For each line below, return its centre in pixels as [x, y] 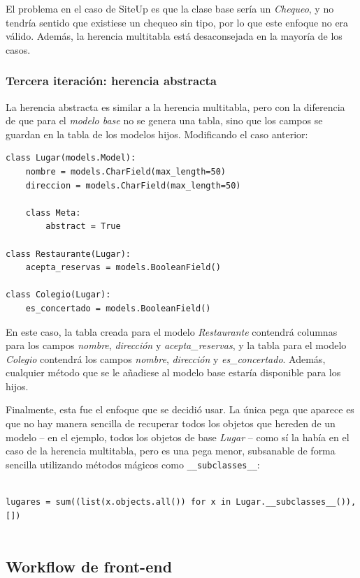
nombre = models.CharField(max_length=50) [125, 171]
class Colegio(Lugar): [58, 295]
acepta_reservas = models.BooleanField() [123, 268]
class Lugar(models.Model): [71, 158]
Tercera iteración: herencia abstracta [111, 81]
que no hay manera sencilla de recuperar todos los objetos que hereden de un [171, 423]
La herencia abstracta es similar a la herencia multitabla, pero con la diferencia [175, 106]
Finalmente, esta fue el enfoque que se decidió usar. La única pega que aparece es [180, 409]
